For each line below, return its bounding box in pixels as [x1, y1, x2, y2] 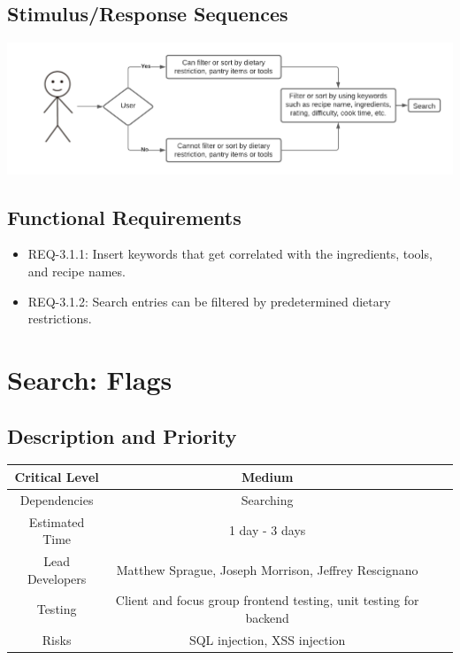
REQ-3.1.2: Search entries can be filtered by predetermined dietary [27, 291, 391, 310]
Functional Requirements [7, 203, 241, 230]
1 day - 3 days [228, 521, 306, 540]
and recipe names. [27, 262, 126, 281]
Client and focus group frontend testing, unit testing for [115, 591, 419, 610]
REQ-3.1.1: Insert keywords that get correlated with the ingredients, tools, [27, 245, 433, 263]
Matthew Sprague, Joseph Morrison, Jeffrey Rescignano [116, 560, 418, 578]
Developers [27, 569, 87, 587]
